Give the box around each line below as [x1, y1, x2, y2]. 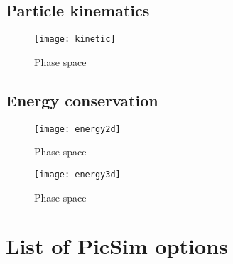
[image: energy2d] [34, 123, 121, 134]
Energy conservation [6, 89, 158, 111]
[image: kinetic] [34, 34, 116, 45]
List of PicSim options [6, 231, 228, 260]
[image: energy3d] [34, 169, 121, 180]
